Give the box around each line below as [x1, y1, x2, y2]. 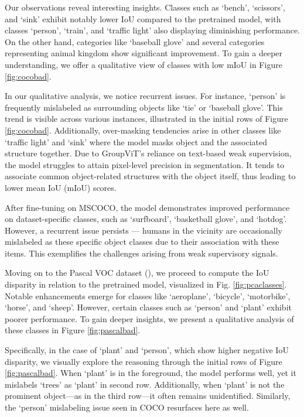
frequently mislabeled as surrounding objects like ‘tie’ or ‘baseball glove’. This [5, 101, 283, 113]
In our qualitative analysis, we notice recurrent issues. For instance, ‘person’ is [5, 90, 286, 102]
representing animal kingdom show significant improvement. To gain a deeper [5, 47, 283, 59]
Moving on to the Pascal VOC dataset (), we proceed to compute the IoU [5, 266, 269, 279]
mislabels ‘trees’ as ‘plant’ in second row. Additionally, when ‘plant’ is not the [5, 378, 285, 390]
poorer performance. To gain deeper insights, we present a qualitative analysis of [5, 312, 294, 324]
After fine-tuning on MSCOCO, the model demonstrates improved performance [5, 201, 290, 213]
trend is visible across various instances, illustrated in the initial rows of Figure [5, 112, 288, 125]
